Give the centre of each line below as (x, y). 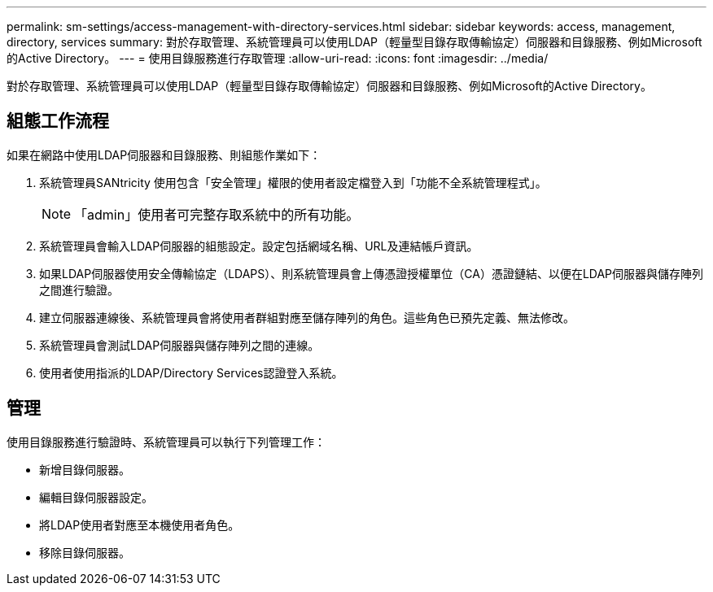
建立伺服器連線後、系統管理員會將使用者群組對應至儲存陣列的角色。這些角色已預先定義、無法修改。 (307, 317)
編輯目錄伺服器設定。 (96, 497)
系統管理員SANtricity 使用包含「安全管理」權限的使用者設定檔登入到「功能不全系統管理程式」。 (293, 182)
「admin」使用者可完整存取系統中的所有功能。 (217, 214)
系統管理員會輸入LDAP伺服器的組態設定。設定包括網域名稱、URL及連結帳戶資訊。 (259, 246)
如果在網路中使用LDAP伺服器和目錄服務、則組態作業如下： (164, 155)
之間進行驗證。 (79, 289)
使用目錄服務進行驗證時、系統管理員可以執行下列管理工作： (166, 442)
